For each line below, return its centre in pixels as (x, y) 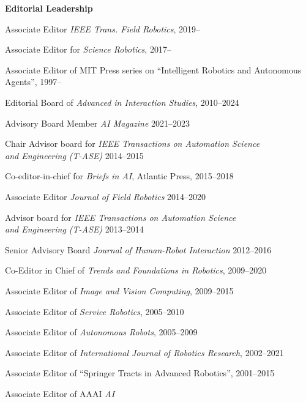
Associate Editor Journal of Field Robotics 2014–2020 (106, 196)
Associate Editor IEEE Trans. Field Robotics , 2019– (103, 28)
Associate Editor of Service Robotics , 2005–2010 (95, 311)
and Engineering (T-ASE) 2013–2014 (74, 229)
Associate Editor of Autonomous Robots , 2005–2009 (101, 332)
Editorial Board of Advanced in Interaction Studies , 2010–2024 (122, 102)
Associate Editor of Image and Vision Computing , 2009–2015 (119, 290)
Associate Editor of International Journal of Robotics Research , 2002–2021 (144, 352)
